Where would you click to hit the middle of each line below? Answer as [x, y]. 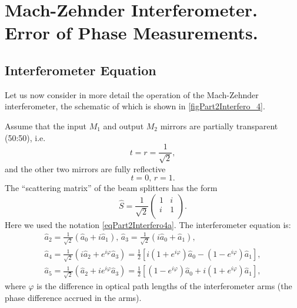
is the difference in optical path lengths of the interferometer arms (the [164, 286]
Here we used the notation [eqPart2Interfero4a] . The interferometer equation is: [148, 224]
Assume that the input [46, 125]
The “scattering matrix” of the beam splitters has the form [111, 188]
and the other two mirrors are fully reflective [85, 168]
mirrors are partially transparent [219, 125]
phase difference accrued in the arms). [73, 297]
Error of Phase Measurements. [131, 33]
